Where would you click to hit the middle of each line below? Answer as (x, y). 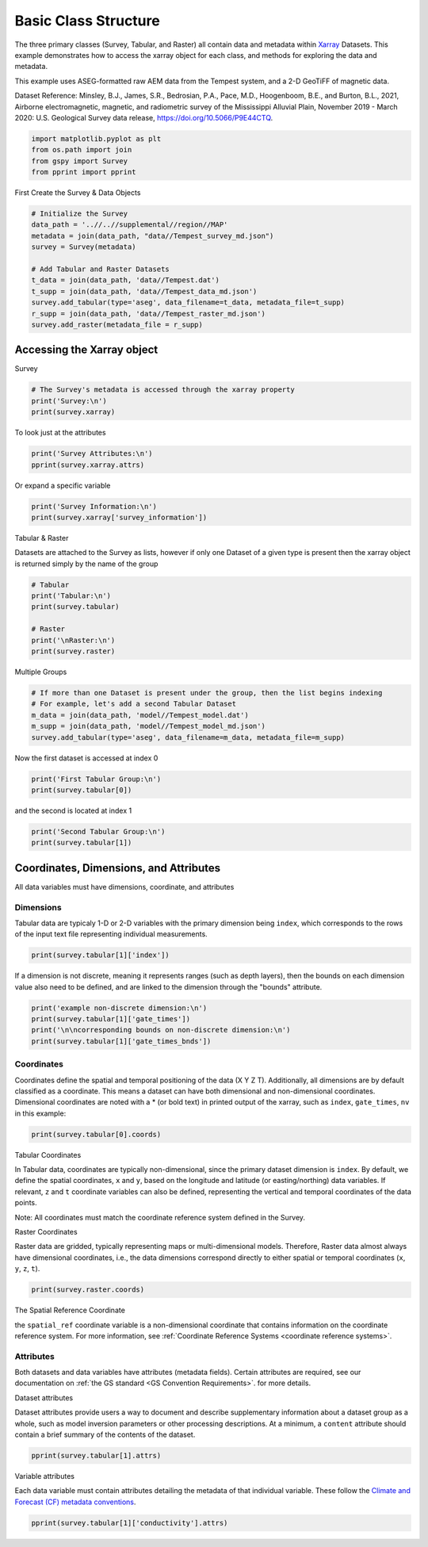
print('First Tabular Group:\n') (96, 779)
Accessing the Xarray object (86, 350)
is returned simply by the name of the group (86, 564)
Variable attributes (45, 1476)
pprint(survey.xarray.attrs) (88, 465)
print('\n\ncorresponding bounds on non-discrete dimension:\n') (161, 1030)
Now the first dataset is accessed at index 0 (86, 758)
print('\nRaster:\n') (73, 640)
